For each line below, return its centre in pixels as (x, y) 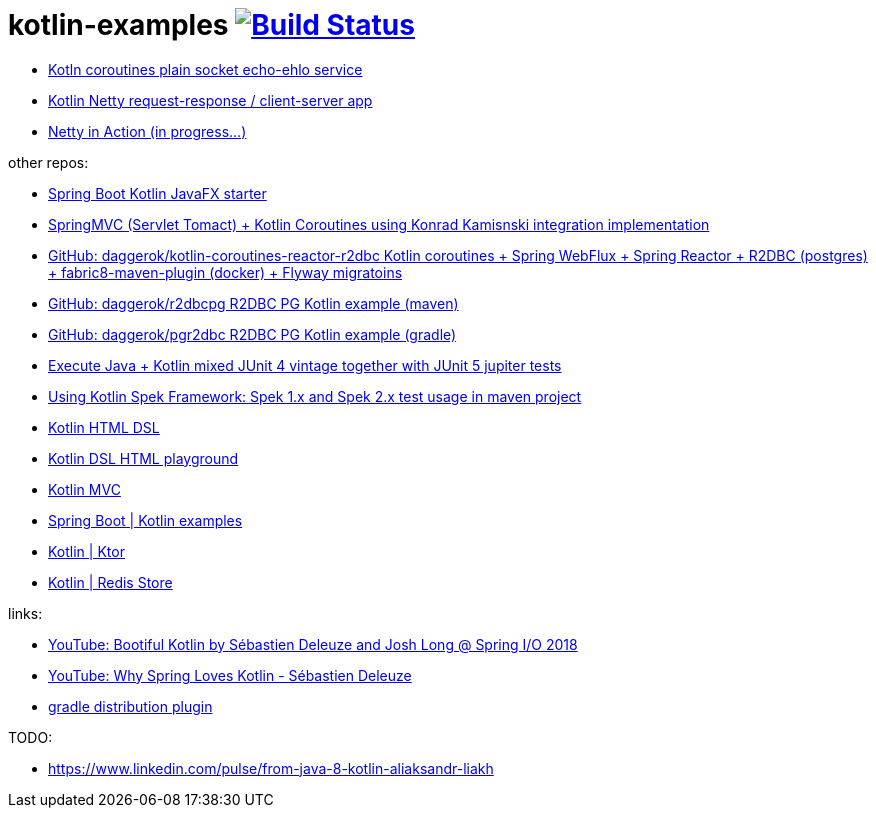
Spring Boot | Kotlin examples (145, 520)
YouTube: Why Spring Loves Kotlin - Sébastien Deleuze (230, 675)
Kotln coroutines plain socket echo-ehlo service (205, 69)
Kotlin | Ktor (86, 551)
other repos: (48, 162)
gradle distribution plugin (130, 706)
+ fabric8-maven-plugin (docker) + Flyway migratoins (225, 272)
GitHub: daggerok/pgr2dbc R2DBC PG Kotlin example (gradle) (252, 334)
